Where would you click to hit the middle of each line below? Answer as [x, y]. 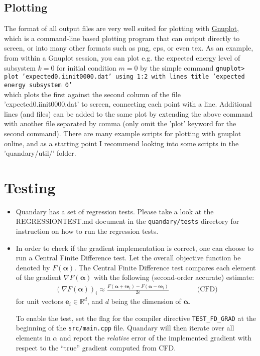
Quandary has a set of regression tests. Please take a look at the [115, 211]
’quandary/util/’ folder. [40, 153]
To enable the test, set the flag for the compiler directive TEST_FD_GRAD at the [136, 318]
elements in [33, 338]
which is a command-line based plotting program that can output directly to [122, 38]
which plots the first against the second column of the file [92, 94]
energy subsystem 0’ [38, 85]
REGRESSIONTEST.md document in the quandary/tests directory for [127, 221]
